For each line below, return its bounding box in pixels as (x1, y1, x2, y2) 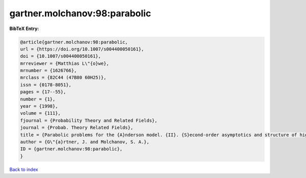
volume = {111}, (20, 110, 61, 116)
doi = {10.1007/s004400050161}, (20, 54, 101, 59)
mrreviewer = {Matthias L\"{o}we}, (20, 60, 109, 66)
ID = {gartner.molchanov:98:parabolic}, (20, 146, 122, 152)
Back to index (9, 166, 38, 172)
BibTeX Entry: (9, 26, 39, 32)
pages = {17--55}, (20, 89, 66, 95)
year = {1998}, (20, 104, 58, 109)
